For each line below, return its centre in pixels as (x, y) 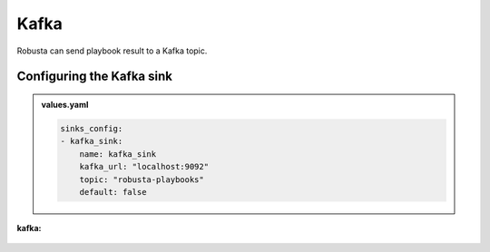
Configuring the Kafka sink (94, 77)
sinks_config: (92, 128)
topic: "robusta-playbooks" (142, 179)
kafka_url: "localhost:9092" (144, 167)
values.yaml (65, 104)
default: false (113, 192)
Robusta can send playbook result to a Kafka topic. (112, 51)
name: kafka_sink (118, 154)
